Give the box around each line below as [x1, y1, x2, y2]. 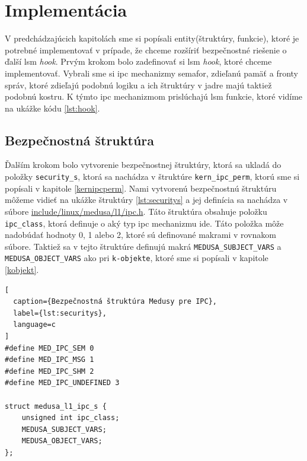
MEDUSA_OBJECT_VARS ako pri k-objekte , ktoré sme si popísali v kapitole [5, 252, 268, 264]
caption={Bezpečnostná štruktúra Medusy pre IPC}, [13, 297, 217, 306]
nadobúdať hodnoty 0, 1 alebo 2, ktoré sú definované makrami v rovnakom [5, 228, 276, 241]
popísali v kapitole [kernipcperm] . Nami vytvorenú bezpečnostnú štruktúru [5, 182, 277, 194]
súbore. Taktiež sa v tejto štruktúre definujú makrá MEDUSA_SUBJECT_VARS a [5, 240, 282, 252]
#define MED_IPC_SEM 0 [5, 344, 94, 352]
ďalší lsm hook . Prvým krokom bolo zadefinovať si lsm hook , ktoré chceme [5, 55, 272, 68]
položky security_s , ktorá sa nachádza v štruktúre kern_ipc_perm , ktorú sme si [5, 170, 300, 183]
